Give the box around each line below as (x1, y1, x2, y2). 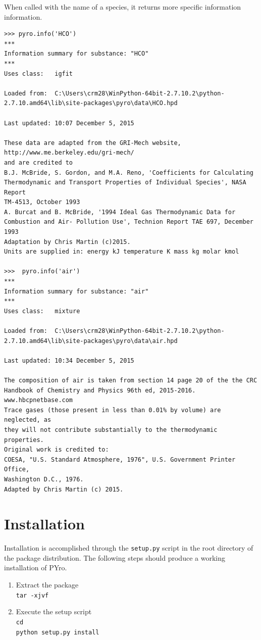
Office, (4, 466, 30, 473)
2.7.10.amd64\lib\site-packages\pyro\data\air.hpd (4, 337, 178, 344)
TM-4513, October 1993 (4, 199, 80, 206)
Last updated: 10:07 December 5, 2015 (4, 119, 134, 127)
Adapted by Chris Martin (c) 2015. (4, 485, 124, 493)
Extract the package (16, 579, 79, 590)
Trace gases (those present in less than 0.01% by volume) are (4, 406, 221, 414)
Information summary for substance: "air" (4, 287, 149, 295)
